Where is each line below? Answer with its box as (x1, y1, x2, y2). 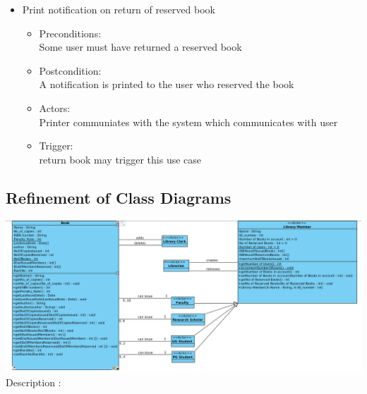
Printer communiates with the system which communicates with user (39, 114, 338, 129)
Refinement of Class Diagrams (6, 186, 231, 208)
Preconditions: (39, 25, 102, 40)
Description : (6, 374, 61, 389)
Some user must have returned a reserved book (39, 39, 242, 54)
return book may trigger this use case (39, 152, 202, 166)
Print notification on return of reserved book (22, 2, 215, 16)
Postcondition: (39, 63, 102, 78)
